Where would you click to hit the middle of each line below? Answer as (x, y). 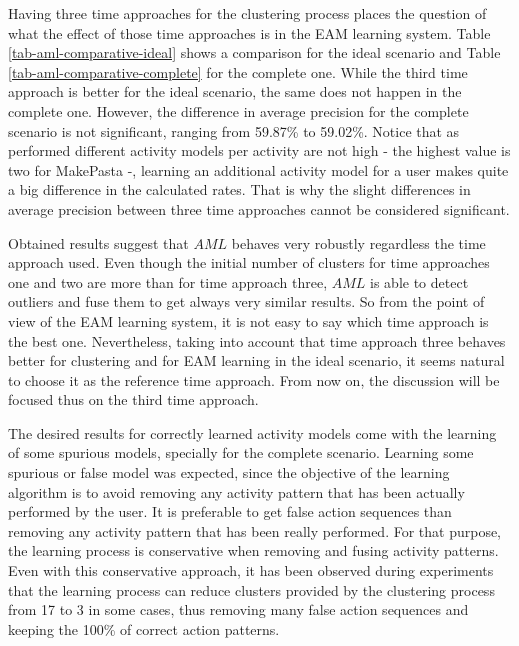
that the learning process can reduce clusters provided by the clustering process (251, 589)
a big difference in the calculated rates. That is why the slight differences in (239, 189)
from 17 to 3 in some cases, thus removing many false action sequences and (238, 609)
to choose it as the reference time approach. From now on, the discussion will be (254, 379)
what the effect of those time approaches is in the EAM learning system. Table (249, 32)
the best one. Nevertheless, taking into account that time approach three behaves (257, 340)
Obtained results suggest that (98, 242)
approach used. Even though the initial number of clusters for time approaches (249, 262)
